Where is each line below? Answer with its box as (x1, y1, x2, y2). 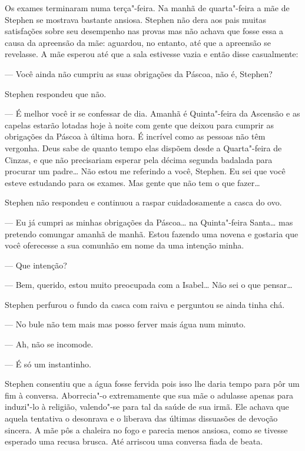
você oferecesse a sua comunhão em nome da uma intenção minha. (5, 239, 244, 251)
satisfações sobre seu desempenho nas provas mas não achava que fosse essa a (5, 25, 284, 37)
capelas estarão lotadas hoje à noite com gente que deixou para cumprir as (5, 118, 274, 131)
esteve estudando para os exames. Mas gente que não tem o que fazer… (5, 176, 260, 188)
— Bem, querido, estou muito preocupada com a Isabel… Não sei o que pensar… (5, 278, 293, 291)
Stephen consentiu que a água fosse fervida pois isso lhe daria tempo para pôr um (5, 377, 300, 390)
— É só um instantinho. (5, 357, 91, 370)
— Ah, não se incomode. (5, 338, 94, 350)
